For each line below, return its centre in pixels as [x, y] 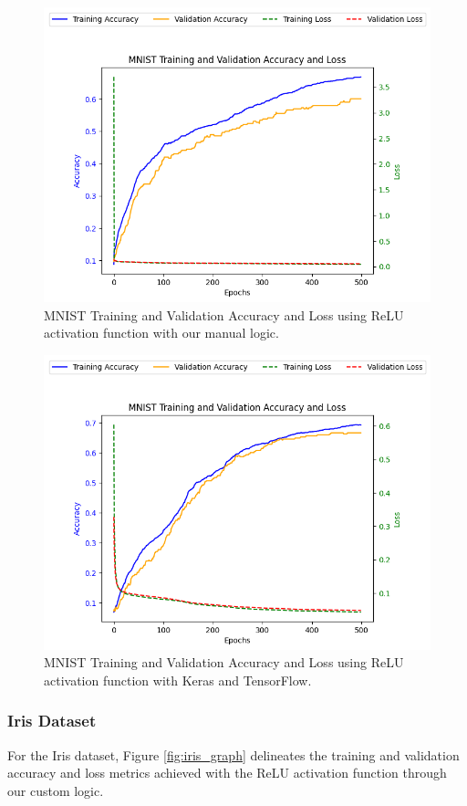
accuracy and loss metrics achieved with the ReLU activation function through [227, 773]
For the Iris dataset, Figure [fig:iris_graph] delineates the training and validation [233, 754]
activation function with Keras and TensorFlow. [178, 680]
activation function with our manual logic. [161, 333]
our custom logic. [56, 790]
